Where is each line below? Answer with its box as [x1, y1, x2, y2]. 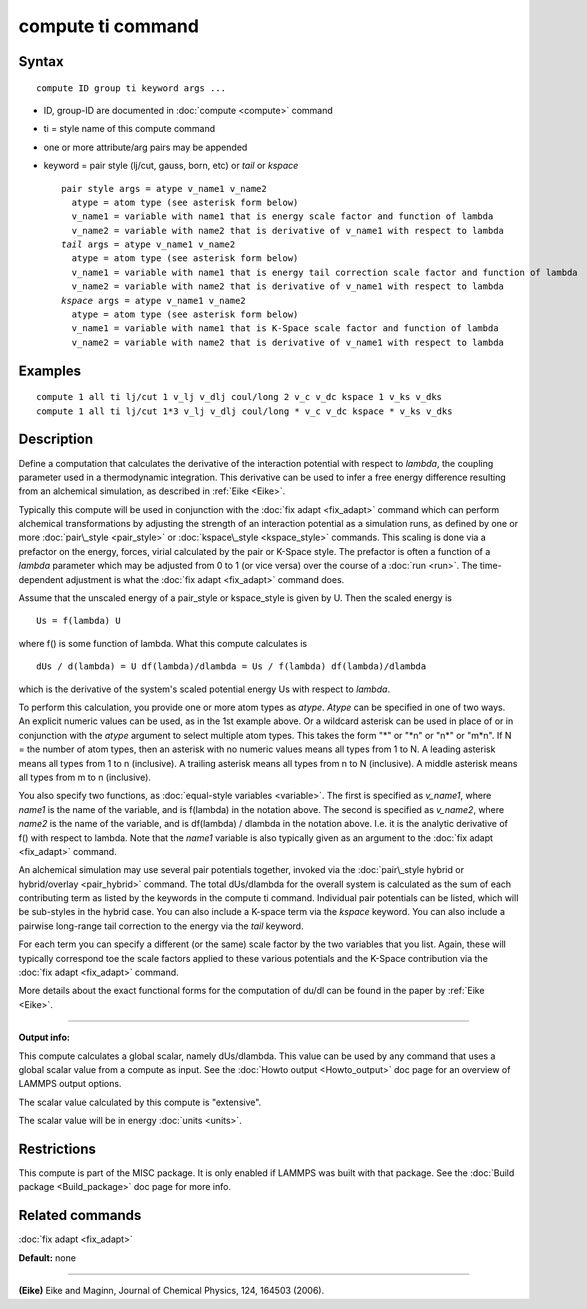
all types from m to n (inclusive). [18, 771, 152, 783]
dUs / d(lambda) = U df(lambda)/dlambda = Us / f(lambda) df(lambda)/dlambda [36, 661, 427, 672]
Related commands [18, 1207, 142, 1224]
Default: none [18, 1251, 77, 1264]
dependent [18, 573, 64, 585]
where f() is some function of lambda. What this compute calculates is [18, 637, 308, 649]
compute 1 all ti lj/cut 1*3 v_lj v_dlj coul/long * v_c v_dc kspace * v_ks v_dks [36, 405, 453, 417]
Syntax [18, 53, 64, 70]
